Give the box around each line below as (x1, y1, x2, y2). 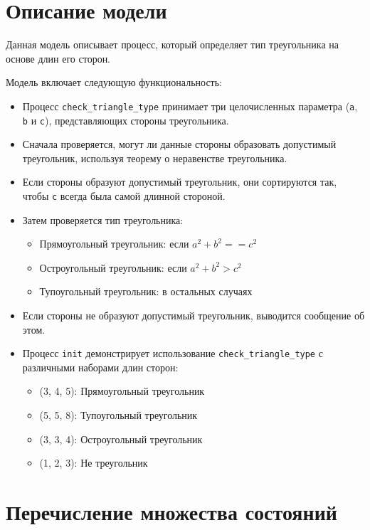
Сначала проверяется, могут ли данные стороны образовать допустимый (22, 137, 337, 152)
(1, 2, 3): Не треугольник (39, 455, 148, 470)
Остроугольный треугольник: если (39, 260, 187, 275)
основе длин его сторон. (6, 51, 111, 65)
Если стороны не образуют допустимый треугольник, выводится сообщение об (22, 308, 365, 323)
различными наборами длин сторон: (22, 359, 179, 374)
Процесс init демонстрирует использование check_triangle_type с (22, 346, 323, 361)
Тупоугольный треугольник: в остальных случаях (39, 284, 253, 299)
